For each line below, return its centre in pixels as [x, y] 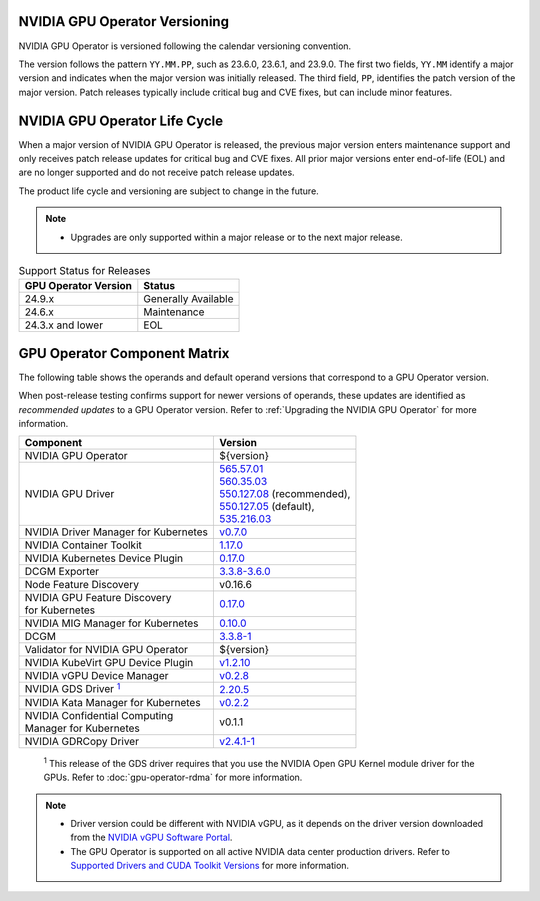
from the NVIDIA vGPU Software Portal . [151, 837]
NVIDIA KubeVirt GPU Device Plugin [109, 663]
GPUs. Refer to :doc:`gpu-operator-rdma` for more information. [173, 777]
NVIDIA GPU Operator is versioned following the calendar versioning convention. [185, 46]
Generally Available [188, 299]
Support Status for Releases [84, 271]
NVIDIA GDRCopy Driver [82, 741]
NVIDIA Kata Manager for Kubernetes [112, 702]
